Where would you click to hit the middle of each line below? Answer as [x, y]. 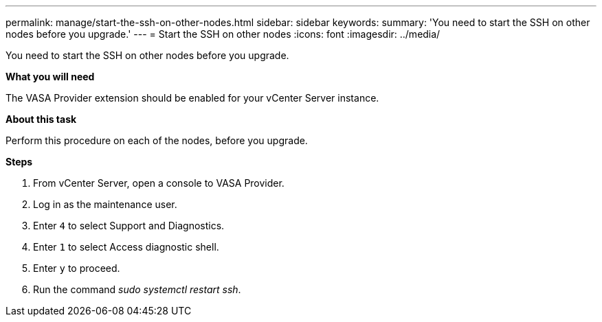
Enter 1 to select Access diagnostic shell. [126, 247]
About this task [41, 119]
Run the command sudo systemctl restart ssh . [137, 289]
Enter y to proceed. [77, 268]
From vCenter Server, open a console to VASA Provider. [159, 183]
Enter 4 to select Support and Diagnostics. [129, 226]
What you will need [50, 77]
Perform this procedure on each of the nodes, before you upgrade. [157, 140]
